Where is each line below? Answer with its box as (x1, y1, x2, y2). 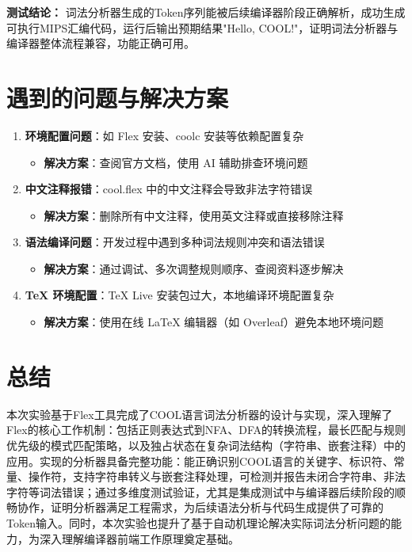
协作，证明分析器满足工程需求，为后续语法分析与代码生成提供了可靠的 (17, 499, 383, 516)
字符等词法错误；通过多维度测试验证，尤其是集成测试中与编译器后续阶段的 (6, 483, 395, 500)
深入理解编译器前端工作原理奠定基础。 (39, 530, 239, 546)
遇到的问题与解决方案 (6, 81, 229, 113)
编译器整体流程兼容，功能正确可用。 (6, 35, 195, 51)
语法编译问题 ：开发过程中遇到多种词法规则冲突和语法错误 (25, 234, 325, 250)
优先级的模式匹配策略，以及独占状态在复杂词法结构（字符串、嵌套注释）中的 (6, 436, 406, 453)
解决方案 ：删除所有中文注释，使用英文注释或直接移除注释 (44, 207, 344, 223)
